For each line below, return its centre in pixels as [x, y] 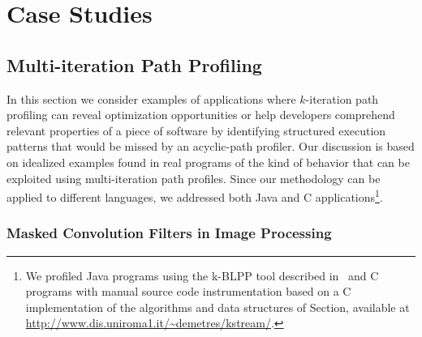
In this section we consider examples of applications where [151, 98]
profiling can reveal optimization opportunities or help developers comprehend [201, 115]
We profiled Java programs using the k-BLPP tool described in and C [202, 275]
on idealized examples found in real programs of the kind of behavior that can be [208, 162]
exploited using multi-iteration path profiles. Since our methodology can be [194, 178]
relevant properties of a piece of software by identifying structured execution [196, 130]
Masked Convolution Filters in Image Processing [169, 233]
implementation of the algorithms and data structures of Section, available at [217, 307]
